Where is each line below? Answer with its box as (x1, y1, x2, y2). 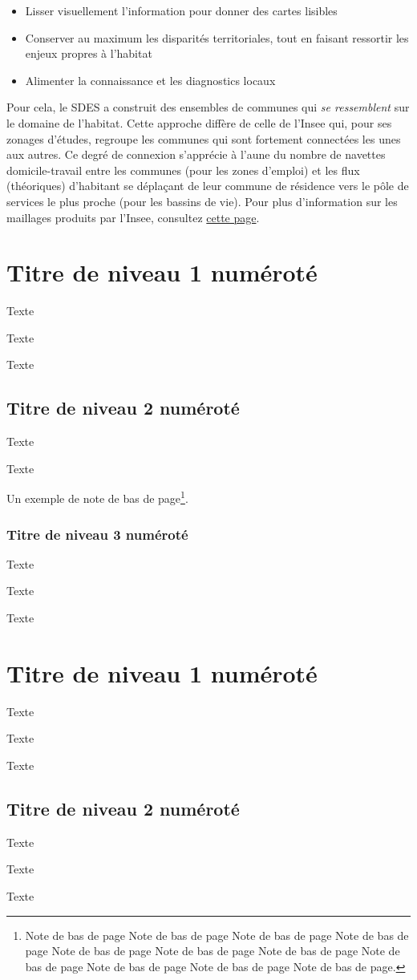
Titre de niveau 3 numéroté (6, 524, 188, 544)
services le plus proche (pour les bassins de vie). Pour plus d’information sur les (6, 192, 398, 209)
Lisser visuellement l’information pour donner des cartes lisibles (25, 2, 338, 18)
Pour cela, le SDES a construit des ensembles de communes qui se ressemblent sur (6, 99, 410, 115)
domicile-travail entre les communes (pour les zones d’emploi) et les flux (6, 161, 360, 178)
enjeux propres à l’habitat (25, 45, 152, 62)
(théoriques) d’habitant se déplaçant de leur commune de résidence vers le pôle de (6, 177, 409, 194)
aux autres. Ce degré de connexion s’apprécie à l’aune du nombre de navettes (6, 146, 386, 163)
